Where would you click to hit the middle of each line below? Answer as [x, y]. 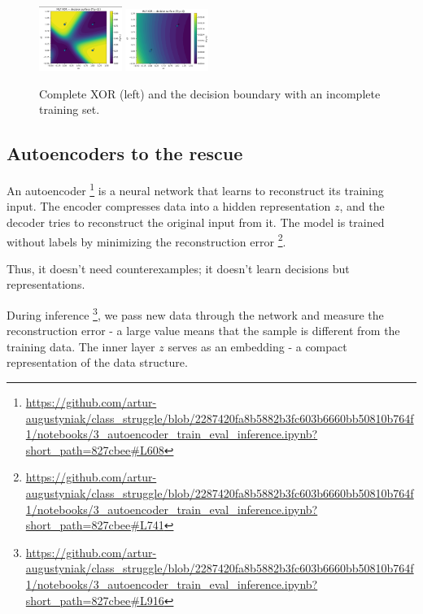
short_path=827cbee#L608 [95, 449]
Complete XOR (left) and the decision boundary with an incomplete [210, 93]
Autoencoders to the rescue [125, 153]
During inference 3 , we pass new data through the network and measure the [195, 313]
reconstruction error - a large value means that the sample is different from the [203, 331]
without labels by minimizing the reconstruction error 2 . [146, 240]
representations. [46, 284]
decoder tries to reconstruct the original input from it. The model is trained [196, 222]
